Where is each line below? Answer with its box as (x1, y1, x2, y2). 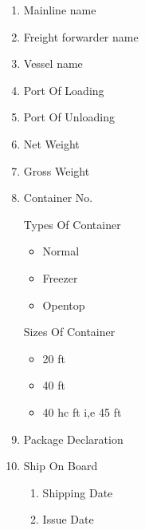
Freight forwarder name (23, 28, 139, 45)
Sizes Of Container (23, 323, 116, 340)
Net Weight (23, 135, 80, 152)
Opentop (42, 296, 85, 313)
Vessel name (23, 55, 83, 72)
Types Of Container (23, 216, 121, 232)
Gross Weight (23, 162, 90, 179)
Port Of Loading (23, 81, 104, 98)
